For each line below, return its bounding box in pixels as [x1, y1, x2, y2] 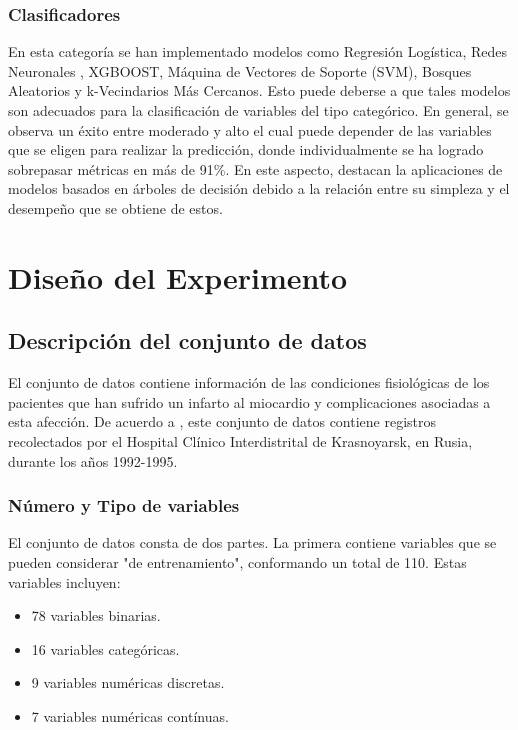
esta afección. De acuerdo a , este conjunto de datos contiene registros [8, 411, 437, 432]
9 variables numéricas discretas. [31, 672, 225, 693]
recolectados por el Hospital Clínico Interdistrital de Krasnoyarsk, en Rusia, [8, 430, 473, 451]
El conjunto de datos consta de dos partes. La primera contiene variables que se [8, 532, 497, 553]
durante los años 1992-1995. [8, 450, 178, 471]
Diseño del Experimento [8, 256, 348, 297]
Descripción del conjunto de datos [8, 325, 367, 356]
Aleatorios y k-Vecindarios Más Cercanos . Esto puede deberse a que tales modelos [8, 80, 511, 101]
